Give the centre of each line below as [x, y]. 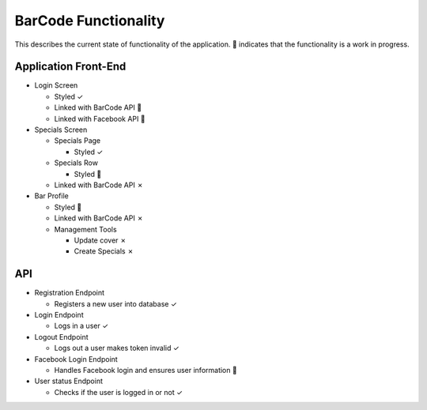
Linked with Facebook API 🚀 [100, 118]
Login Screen [56, 85]
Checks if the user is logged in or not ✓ [119, 392]
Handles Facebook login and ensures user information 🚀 [145, 370]
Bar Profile [51, 196]
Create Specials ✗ [104, 251]
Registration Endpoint [70, 293]
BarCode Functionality [90, 21]
